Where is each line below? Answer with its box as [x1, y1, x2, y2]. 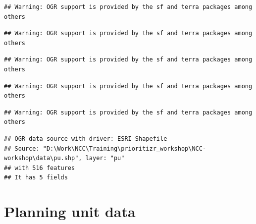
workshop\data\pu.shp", [4, 155, 82, 162]
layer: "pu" [85, 155, 125, 162]
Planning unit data [4, 201, 136, 222]
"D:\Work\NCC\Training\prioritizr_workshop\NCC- [43, 145, 206, 152]
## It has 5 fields [4, 174, 68, 181]
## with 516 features [4, 164, 75, 171]
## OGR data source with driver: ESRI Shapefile [4, 135, 167, 142]
